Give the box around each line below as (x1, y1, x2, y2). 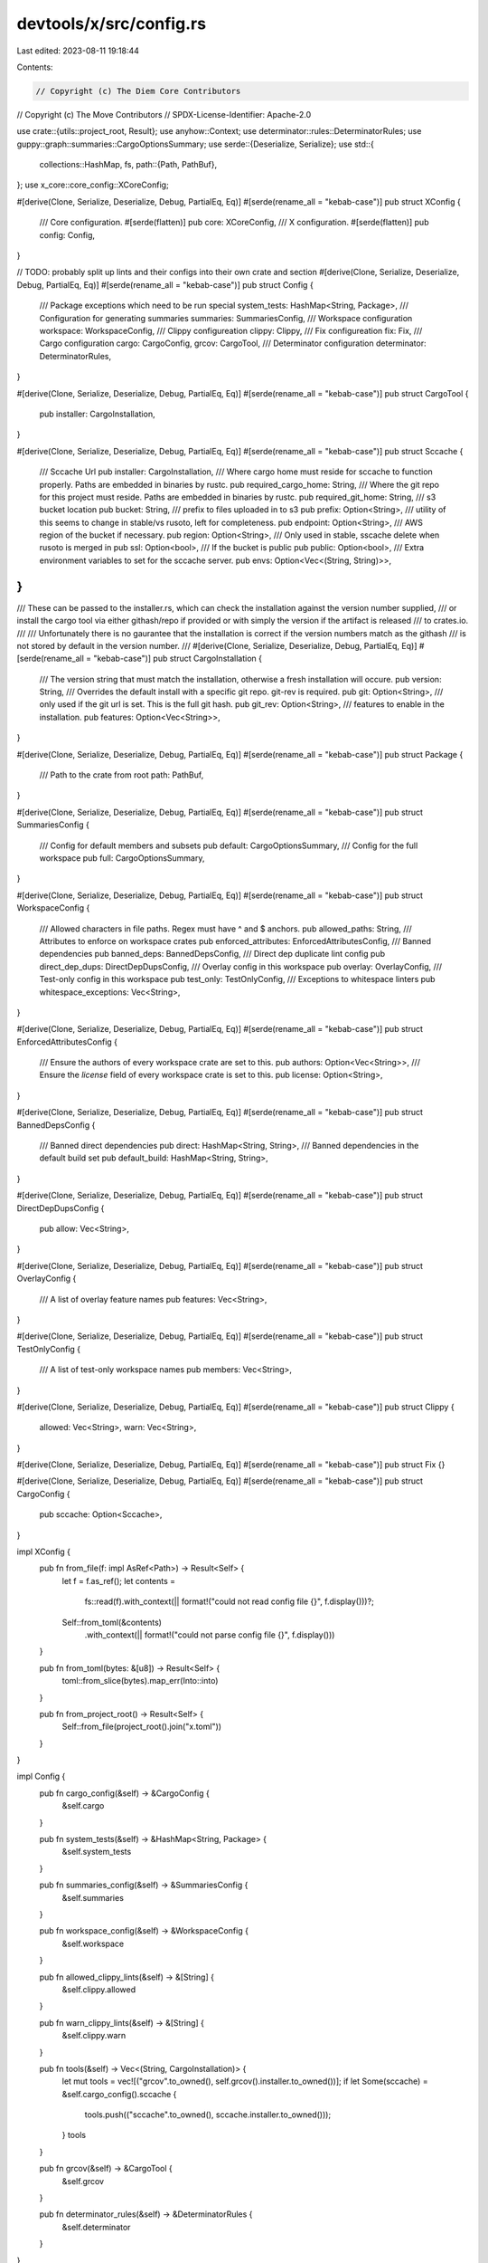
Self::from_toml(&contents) (61, 1617, 163, 1628)
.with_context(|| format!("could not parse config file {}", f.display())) (84, 1629, 335, 1640)
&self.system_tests (61, 1847, 132, 1857)
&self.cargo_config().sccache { (61, 2088, 177, 2099)
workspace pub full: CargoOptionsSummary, (39, 853, 205, 864)
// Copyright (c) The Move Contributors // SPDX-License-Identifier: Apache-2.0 (16, 109, 312, 119)
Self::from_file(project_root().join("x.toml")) (61, 1721, 221, 1733)
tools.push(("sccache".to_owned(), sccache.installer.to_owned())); (84, 2109, 332, 2120)
